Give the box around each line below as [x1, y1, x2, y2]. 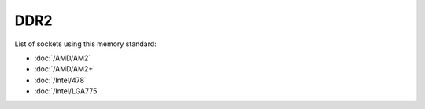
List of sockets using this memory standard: [14, 39, 157, 49]
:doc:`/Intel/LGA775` [34, 86, 100, 96]
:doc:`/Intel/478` [34, 75, 87, 85]
